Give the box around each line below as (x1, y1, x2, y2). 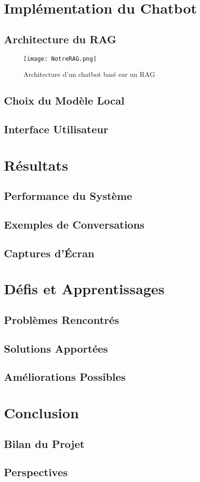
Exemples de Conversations (4, 216, 145, 232)
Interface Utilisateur (4, 122, 109, 136)
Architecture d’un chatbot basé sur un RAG (23, 69, 155, 79)
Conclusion (4, 403, 79, 423)
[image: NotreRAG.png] (23, 55, 97, 62)
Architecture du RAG (4, 31, 116, 46)
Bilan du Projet (4, 436, 85, 451)
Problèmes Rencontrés (4, 312, 119, 327)
